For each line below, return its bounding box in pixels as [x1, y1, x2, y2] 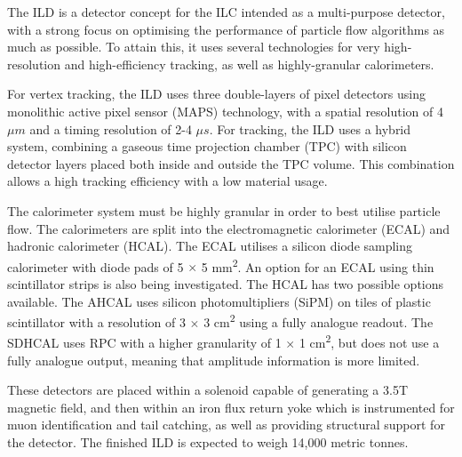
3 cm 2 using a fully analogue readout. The [203, 310, 434, 331]
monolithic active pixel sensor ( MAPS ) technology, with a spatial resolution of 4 [7, 101, 444, 120]
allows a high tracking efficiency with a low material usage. [7, 172, 328, 190]
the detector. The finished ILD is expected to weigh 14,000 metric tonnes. [7, 433, 409, 452]
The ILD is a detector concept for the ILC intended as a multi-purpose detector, [7, 3, 445, 20]
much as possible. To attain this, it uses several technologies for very [7, 37, 380, 56]
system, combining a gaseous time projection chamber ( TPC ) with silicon [7, 137, 407, 156]
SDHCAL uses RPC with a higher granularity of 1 [7, 333, 282, 352]
